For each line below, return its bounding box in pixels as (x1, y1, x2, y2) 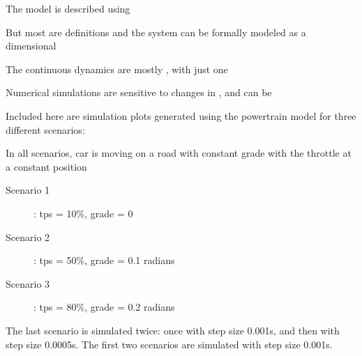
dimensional (6, 38, 56, 53)
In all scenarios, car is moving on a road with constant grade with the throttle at (6, 146, 352, 160)
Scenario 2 (6, 229, 50, 244)
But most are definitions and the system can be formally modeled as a (6, 24, 306, 39)
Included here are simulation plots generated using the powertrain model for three (6, 108, 356, 123)
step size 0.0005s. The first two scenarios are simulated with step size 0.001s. (6, 336, 333, 351)
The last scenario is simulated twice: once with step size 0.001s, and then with (6, 323, 340, 337)
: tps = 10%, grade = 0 (33, 206, 133, 220)
